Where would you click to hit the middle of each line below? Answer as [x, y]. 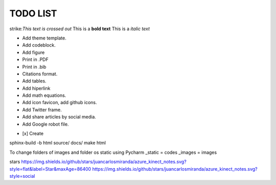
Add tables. [34, 81]
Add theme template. [44, 38]
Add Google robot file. [45, 124]
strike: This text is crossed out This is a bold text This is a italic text [80, 29]
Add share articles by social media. [59, 117]
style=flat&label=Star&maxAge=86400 [50, 169]
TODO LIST [33, 13]
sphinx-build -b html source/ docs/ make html [57, 143]
